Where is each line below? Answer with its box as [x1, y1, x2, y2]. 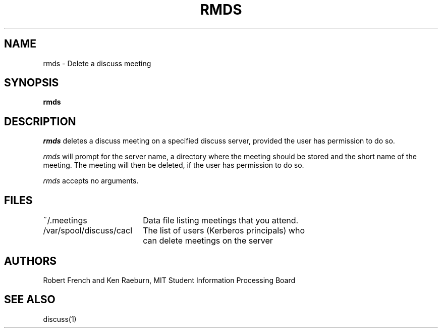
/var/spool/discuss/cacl [43, 225, 133, 236]
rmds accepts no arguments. [43, 176, 139, 185]
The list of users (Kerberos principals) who [143, 225, 305, 236]
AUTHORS [4, 254, 57, 267]
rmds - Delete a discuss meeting [43, 59, 151, 68]
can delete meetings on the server [143, 235, 273, 246]
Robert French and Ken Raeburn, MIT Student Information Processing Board [43, 275, 296, 284]
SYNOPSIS [4, 76, 59, 89]
